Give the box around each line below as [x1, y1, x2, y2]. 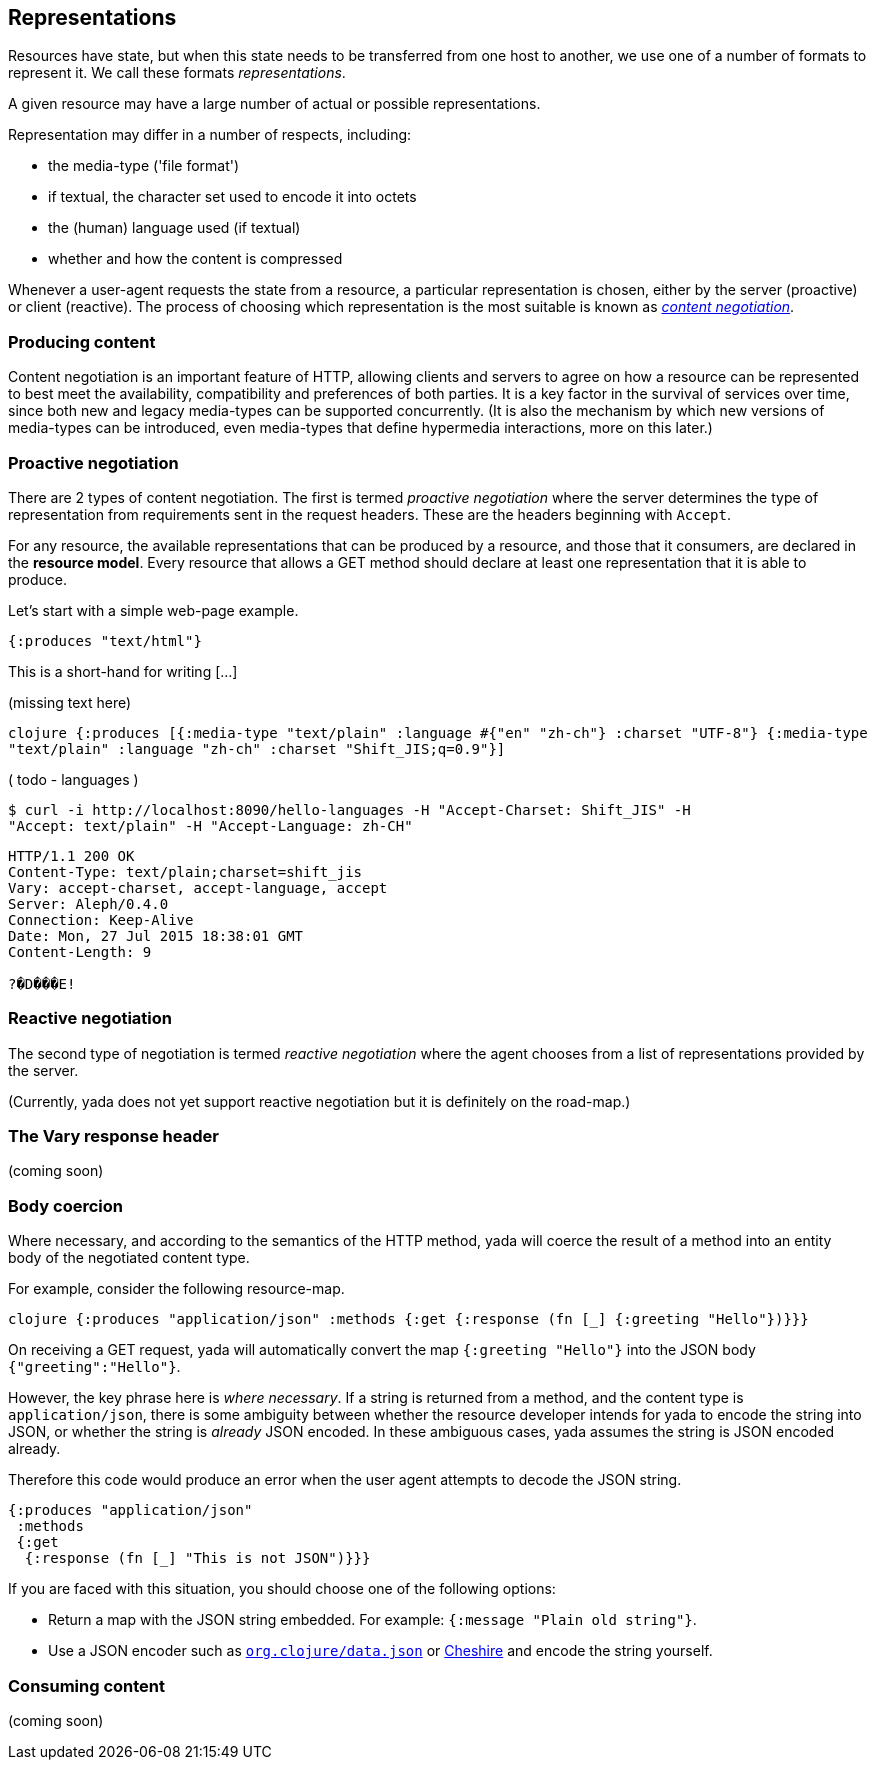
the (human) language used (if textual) [48, 219, 301, 237]
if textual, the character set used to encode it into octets [48, 188, 417, 206]
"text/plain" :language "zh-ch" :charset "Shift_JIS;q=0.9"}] [8, 740, 506, 757]
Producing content [8, 331, 156, 352]
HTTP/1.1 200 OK [8, 847, 135, 864]
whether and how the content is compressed [48, 250, 343, 268]
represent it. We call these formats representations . [8, 64, 346, 82]
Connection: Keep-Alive [8, 911, 194, 928]
